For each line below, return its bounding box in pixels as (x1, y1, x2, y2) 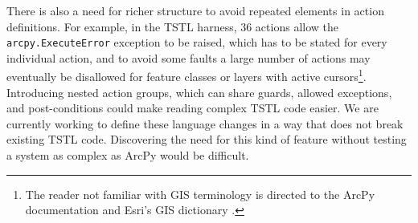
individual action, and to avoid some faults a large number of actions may (6, 49, 371, 66)
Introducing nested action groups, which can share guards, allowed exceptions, (6, 83, 392, 100)
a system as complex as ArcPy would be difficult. (6, 147, 249, 164)
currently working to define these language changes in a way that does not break (6, 115, 404, 132)
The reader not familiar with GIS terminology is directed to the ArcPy (25, 185, 375, 202)
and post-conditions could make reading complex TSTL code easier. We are (6, 99, 379, 116)
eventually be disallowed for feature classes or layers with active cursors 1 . (6, 66, 367, 85)
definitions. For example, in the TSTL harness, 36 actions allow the (6, 18, 338, 34)
